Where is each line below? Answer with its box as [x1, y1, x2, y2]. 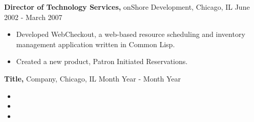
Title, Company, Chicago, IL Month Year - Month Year [4, 73, 181, 84]
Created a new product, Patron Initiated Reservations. [16, 56, 188, 67]
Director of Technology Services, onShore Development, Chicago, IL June [4, 2, 250, 12]
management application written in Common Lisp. [16, 38, 175, 49]
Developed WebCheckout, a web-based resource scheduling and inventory [16, 29, 245, 39]
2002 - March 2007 [4, 11, 62, 22]
